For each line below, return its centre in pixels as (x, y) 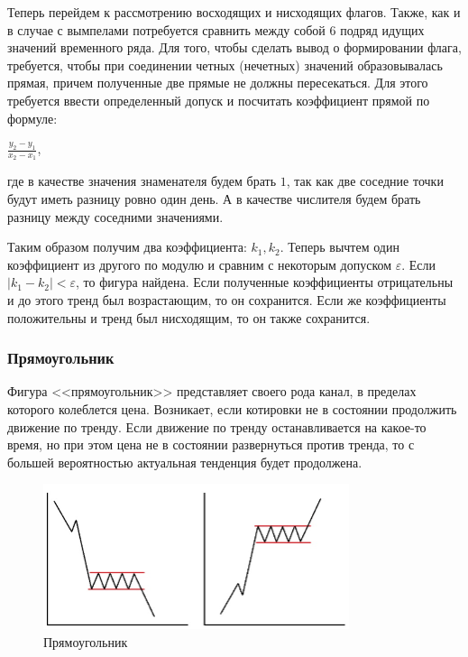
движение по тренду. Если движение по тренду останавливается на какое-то (217, 426)
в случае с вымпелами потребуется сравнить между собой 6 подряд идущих (216, 29)
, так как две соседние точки (365, 181)
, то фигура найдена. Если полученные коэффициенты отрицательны (265, 282)
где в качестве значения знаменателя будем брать (142, 181)
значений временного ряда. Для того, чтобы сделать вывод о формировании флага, (234, 47)
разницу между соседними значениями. (115, 216)
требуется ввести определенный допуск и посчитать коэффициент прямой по (219, 100)
